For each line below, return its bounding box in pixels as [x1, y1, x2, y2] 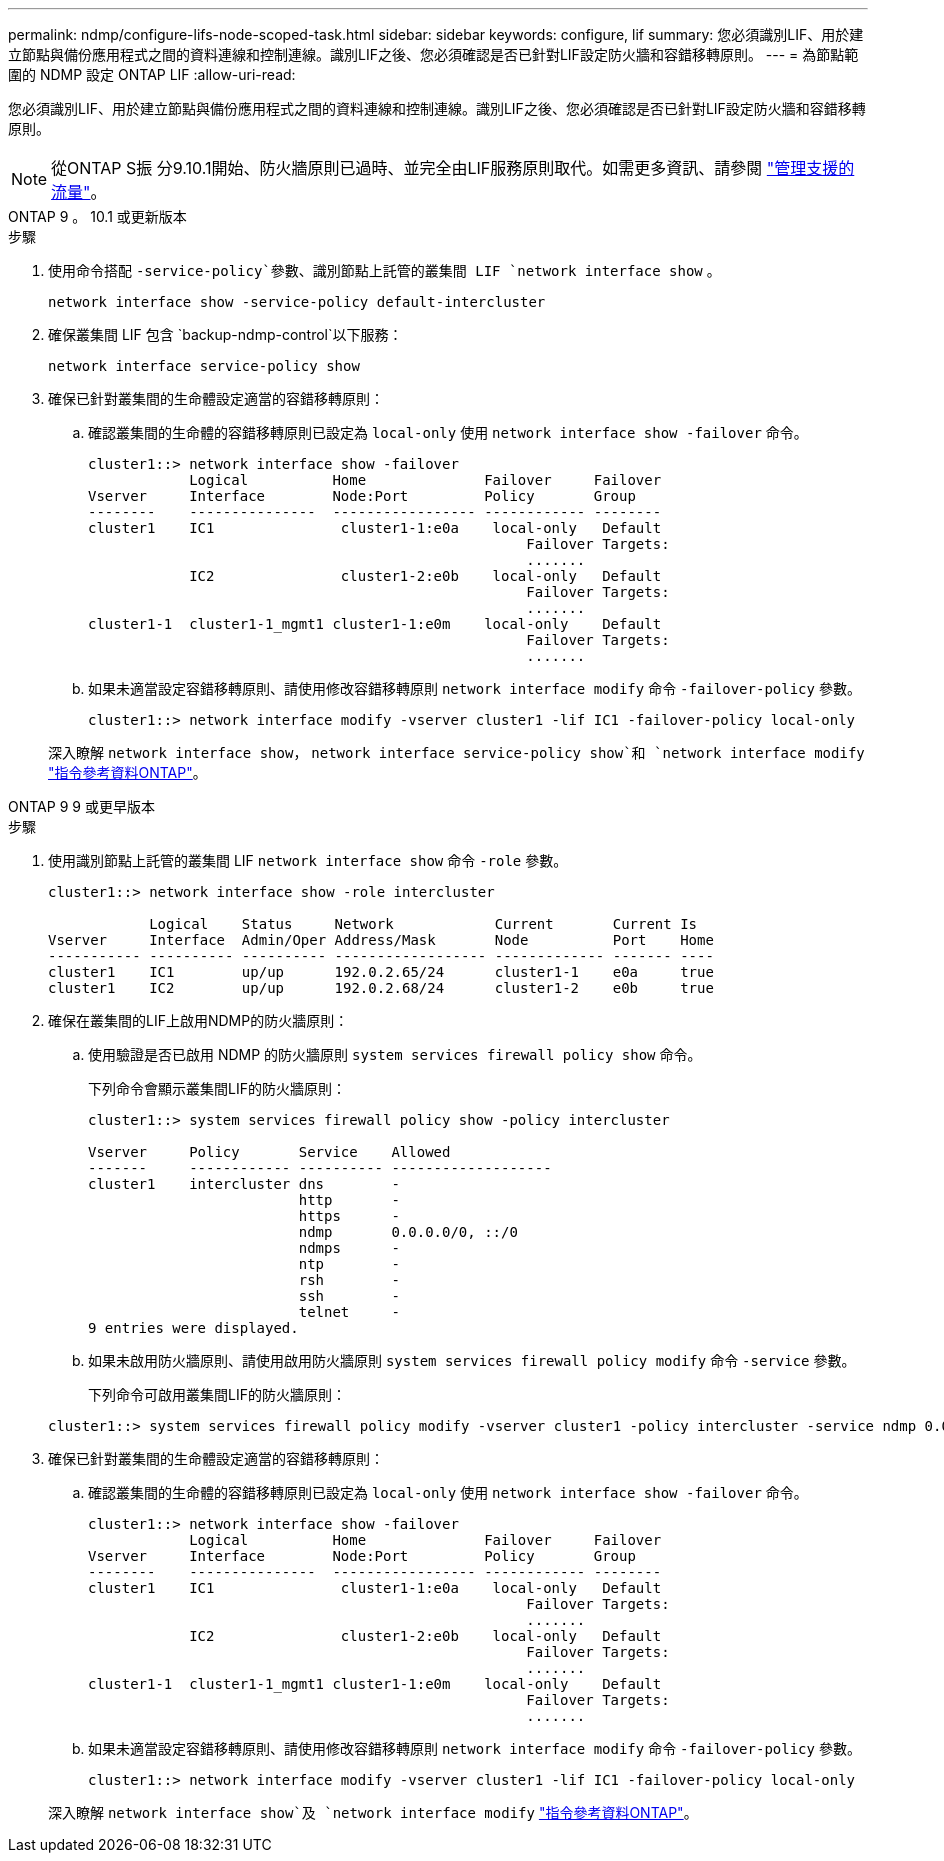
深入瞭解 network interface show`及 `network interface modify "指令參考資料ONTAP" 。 [48, 1804, 698, 1821]
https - [298, 1208, 400, 1224]
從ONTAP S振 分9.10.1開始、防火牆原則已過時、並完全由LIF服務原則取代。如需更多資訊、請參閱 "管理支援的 [51, 158, 855, 178]
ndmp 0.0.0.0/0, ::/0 [298, 1224, 518, 1240]
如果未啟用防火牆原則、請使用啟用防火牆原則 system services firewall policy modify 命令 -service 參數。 [88, 1352, 856, 1369]
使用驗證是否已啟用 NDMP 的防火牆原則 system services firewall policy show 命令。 [88, 1046, 702, 1063]
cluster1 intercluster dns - [88, 1176, 400, 1192]
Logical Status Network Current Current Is [149, 916, 698, 932]
